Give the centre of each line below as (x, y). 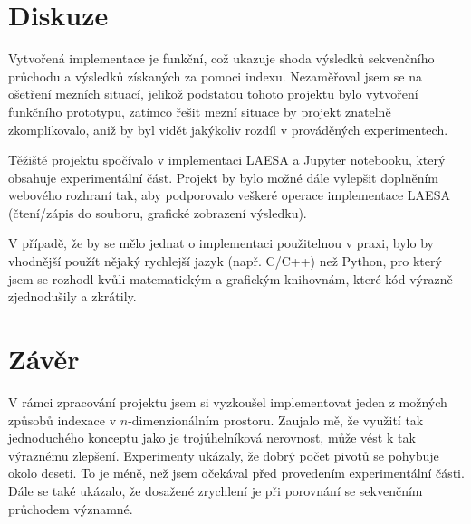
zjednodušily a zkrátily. (72, 296)
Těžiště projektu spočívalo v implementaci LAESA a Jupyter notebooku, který (227, 160)
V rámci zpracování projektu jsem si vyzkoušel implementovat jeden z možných (228, 401)
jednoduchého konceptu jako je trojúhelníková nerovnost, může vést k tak (212, 438)
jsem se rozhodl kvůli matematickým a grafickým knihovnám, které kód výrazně (231, 278)
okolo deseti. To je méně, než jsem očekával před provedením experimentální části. (236, 473)
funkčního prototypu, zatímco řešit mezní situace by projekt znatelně (200, 111)
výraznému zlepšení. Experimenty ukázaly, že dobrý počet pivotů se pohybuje (224, 455)
